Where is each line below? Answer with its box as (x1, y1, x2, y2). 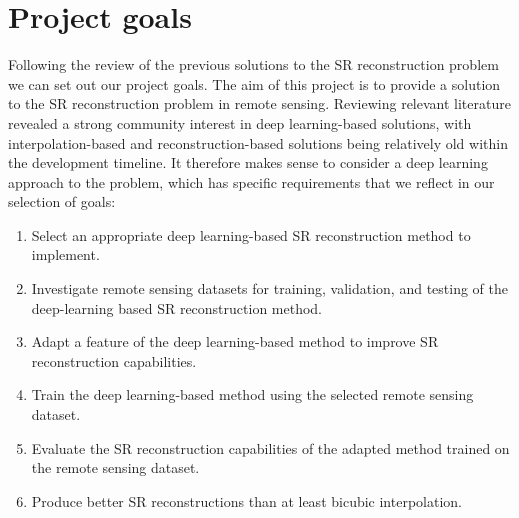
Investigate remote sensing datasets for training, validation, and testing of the (31, 278, 508, 299)
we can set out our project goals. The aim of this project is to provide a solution (8, 73, 501, 94)
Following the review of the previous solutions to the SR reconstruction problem (8, 54, 499, 75)
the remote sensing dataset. (31, 457, 200, 478)
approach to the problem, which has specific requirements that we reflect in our (8, 171, 495, 192)
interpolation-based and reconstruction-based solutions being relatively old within (8, 132, 508, 153)
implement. (31, 244, 100, 265)
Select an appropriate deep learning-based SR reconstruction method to (31, 224, 471, 245)
